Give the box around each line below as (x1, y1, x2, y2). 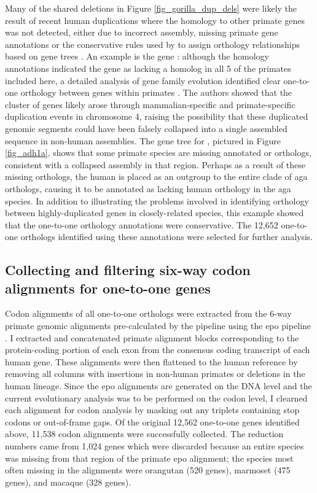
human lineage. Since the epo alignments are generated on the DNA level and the (5, 379, 312, 392)
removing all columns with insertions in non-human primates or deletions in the (5, 367, 305, 380)
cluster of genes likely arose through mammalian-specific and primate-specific (5, 98, 295, 111)
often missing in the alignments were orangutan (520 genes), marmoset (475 (5, 464, 291, 476)
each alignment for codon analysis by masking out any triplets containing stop (5, 403, 300, 416)
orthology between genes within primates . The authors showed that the (20, 86, 292, 99)
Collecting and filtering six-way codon (5, 260, 251, 279)
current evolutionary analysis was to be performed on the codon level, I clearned (5, 391, 308, 404)
